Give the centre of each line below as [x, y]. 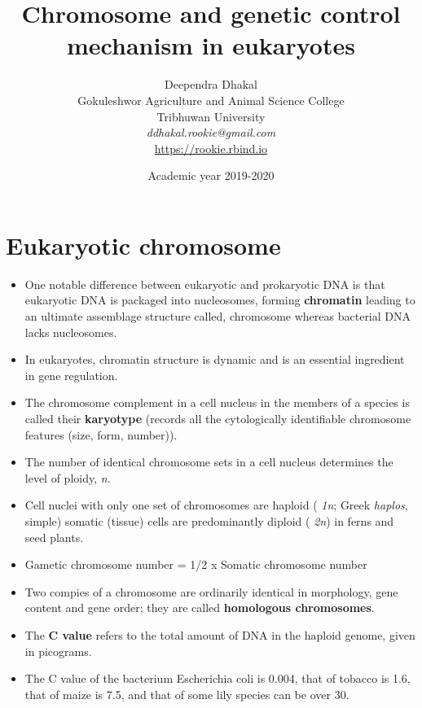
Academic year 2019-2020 [211, 175]
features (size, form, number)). [101, 434]
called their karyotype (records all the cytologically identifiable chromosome [218, 418]
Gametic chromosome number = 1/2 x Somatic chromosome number [196, 564]
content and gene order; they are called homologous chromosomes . [200, 607]
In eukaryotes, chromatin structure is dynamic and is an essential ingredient [215, 359]
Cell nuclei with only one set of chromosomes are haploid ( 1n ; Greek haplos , [216, 505]
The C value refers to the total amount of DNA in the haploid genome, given [220, 634]
